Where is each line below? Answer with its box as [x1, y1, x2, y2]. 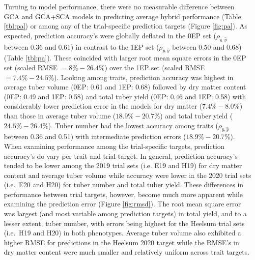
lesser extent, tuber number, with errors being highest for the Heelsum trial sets [4, 218, 245, 228]
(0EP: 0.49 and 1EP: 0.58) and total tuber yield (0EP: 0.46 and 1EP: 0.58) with [4, 91, 246, 101]
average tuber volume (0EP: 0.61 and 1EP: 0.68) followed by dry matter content [4, 82, 246, 92]
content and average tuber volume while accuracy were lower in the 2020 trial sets [4, 170, 251, 180]
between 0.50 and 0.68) [172, 41, 242, 52]
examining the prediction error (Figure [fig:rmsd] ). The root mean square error [4, 199, 241, 209]
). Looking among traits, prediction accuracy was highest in [54, 72, 234, 82]
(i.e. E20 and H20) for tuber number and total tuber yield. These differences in [4, 179, 244, 190]
